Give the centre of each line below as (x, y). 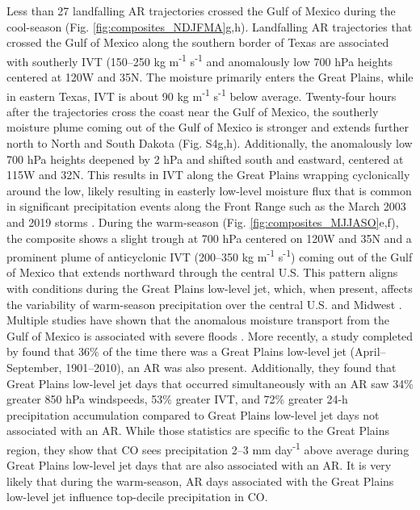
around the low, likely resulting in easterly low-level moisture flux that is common (209, 190)
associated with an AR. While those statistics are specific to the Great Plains (198, 431)
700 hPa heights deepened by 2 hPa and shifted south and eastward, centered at (205, 159)
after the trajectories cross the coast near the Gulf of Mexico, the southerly (193, 111)
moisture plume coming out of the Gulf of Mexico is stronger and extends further (208, 127)
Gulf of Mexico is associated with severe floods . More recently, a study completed (210, 335)
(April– (368, 351)
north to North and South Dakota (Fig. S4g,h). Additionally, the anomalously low (210, 143)
